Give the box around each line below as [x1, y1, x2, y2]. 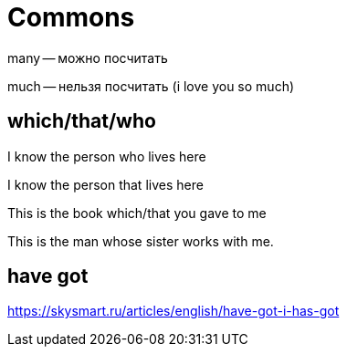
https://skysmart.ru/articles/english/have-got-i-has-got [7, 303, 340, 319]
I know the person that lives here [7, 176, 204, 193]
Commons [7, 2, 135, 33]
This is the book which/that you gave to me [7, 204, 267, 221]
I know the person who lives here [7, 148, 206, 164]
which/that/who [7, 109, 156, 133]
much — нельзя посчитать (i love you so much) [7, 78, 295, 94]
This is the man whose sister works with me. [7, 233, 274, 249]
